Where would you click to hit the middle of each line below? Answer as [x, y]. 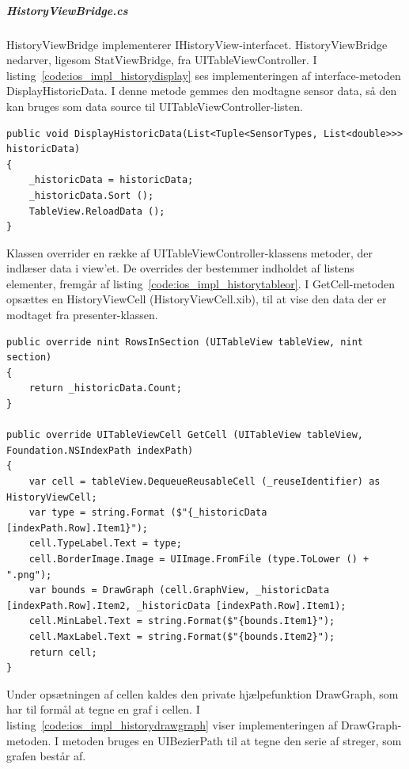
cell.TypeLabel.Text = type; [105, 544]
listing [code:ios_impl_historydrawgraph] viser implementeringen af [172, 724]
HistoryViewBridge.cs [67, 10]
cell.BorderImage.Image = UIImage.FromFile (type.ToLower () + [199, 559]
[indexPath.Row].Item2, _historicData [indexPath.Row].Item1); [176, 605]
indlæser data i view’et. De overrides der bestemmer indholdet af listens [180, 268]
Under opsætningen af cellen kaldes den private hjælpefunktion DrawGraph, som [203, 693]
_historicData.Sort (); [91, 195]
